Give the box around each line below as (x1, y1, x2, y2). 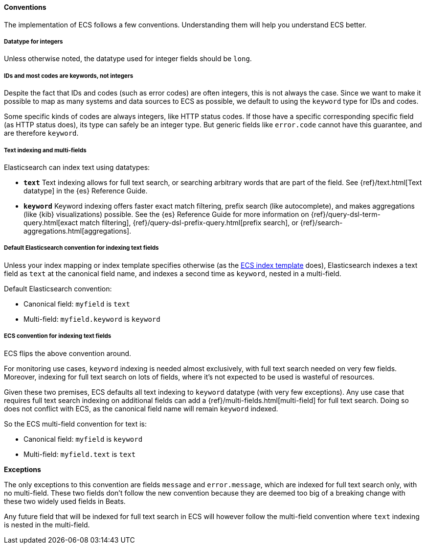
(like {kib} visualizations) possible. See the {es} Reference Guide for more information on (23, 210, 309, 218)
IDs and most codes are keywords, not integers (4, 72, 134, 79)
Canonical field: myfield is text (23, 299, 130, 308)
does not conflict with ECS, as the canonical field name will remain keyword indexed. (4, 404, 278, 413)
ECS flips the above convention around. (4, 349, 132, 357)
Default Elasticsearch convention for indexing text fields (4, 244, 159, 252)
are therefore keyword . (4, 129, 79, 138)
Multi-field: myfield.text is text (23, 450, 136, 458)
